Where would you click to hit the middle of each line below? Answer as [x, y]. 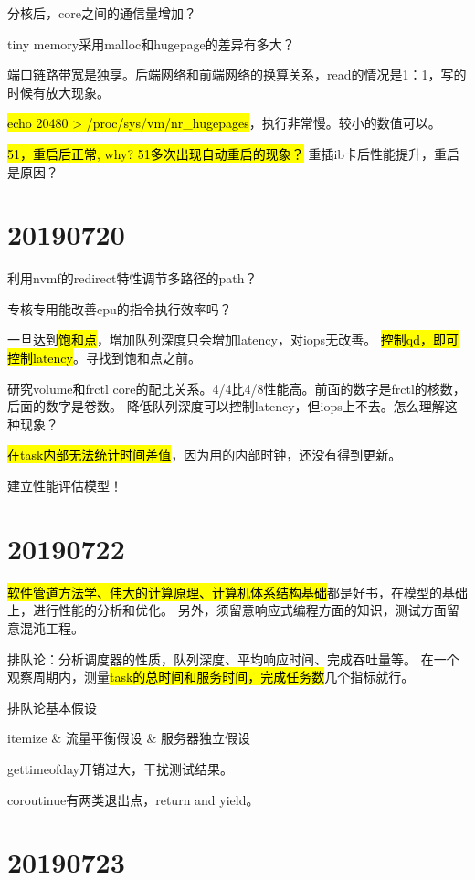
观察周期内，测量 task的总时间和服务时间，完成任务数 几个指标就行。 [211, 677]
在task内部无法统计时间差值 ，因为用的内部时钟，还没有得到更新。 [205, 455]
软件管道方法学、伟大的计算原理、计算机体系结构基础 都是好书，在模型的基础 [237, 592]
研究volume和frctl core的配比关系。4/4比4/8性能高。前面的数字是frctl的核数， [237, 388]
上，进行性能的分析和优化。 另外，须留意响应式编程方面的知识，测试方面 [227, 610]
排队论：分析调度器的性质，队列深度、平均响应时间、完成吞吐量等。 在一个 [233, 658]
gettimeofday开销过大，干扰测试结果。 [120, 768]
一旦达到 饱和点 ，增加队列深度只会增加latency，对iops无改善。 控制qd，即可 [233, 339]
